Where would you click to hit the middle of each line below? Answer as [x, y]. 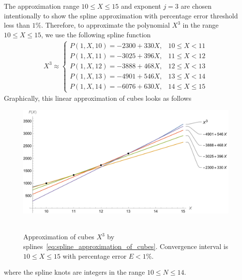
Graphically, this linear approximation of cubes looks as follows [98, 98]
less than [17, 25]
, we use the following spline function [96, 34]
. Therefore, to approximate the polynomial [106, 25]
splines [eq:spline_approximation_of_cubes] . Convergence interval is [126, 246]
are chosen [196, 6]
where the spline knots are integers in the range [75, 272]
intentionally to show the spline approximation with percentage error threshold [121, 15]
